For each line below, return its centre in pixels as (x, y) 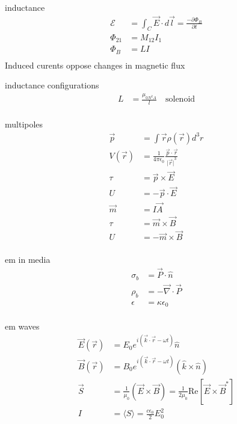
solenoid (180, 100)
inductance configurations (52, 85)
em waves (22, 326)
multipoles (24, 124)
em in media (28, 260)
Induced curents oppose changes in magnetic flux (95, 65)
